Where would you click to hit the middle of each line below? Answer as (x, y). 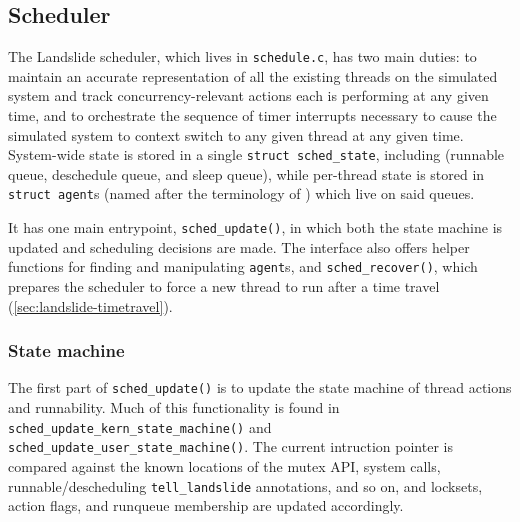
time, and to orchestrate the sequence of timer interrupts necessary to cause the (252, 115)
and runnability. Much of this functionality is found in (174, 407)
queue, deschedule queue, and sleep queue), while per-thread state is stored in (246, 173)
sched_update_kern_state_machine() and (140, 426)
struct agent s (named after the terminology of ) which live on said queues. (241, 193)
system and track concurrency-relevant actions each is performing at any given (248, 95)
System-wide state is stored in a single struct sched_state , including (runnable (256, 154)
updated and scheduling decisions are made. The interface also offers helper (239, 246)
